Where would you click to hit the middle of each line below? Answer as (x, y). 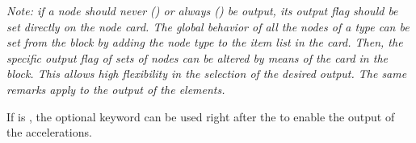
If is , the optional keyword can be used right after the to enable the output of (201, 116)
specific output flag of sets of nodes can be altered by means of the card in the (197, 57)
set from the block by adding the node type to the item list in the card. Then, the (205, 42)
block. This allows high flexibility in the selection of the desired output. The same (207, 74)
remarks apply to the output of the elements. (116, 89)
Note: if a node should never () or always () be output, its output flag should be (202, 10)
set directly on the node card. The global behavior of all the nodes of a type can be (208, 26)
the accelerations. (49, 132)
